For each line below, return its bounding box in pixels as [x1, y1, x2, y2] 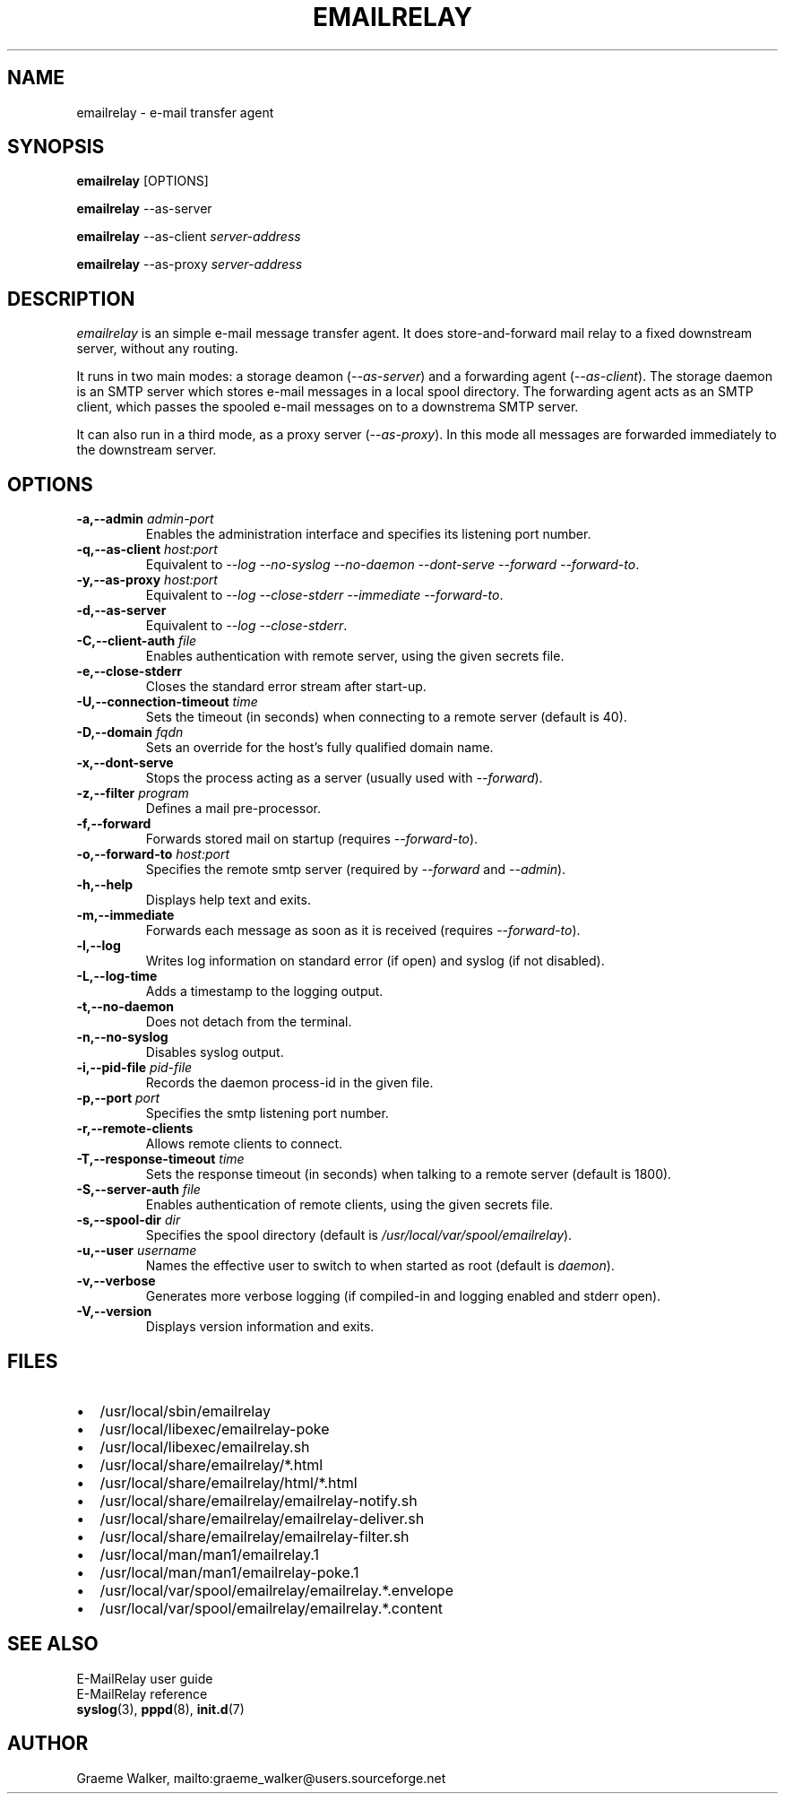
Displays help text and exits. [145, 892, 311, 908]
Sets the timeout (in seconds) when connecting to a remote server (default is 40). [145, 709, 627, 725]
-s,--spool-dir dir [76, 1212, 181, 1228]
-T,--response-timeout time [76, 1151, 245, 1167]
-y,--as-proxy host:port [76, 572, 218, 588]
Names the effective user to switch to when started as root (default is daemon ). [145, 1258, 615, 1274]
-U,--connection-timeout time [76, 694, 258, 710]
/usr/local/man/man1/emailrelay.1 [99, 1545, 319, 1563]
